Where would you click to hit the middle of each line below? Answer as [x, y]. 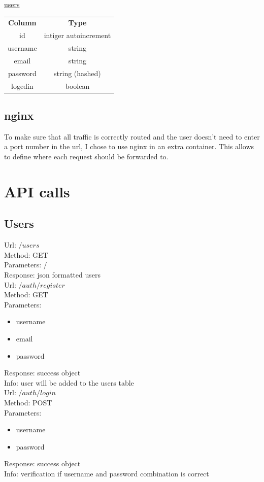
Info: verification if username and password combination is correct [107, 473]
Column [22, 23]
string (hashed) [77, 73]
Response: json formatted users [53, 274]
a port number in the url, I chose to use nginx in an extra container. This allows [129, 146]
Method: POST [28, 402]
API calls [37, 191]
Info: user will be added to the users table [69, 382]
